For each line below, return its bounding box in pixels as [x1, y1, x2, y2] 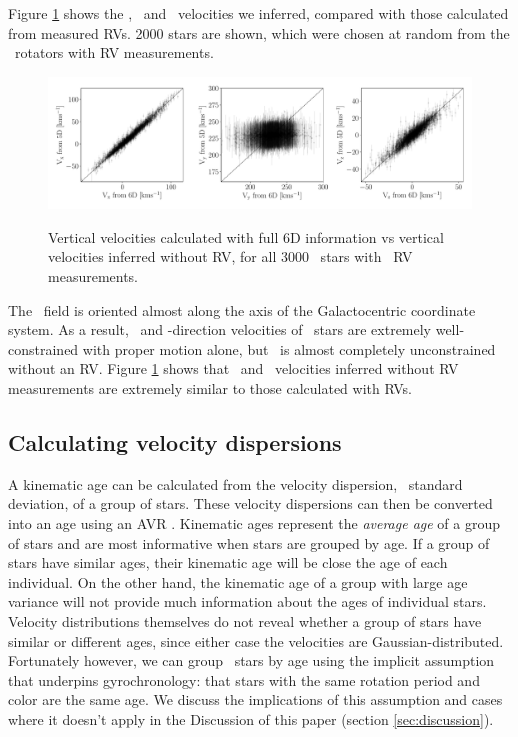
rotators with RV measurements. [14, 42, 214, 63]
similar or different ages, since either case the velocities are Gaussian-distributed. [8, 630, 504, 651]
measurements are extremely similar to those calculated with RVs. [8, 378, 412, 399]
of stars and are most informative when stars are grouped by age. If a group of [8, 532, 490, 553]
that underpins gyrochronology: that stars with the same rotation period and [8, 669, 480, 690]
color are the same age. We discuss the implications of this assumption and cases [8, 689, 503, 710]
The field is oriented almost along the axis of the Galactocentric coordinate [8, 299, 476, 320]
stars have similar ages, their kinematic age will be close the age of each [8, 552, 448, 573]
